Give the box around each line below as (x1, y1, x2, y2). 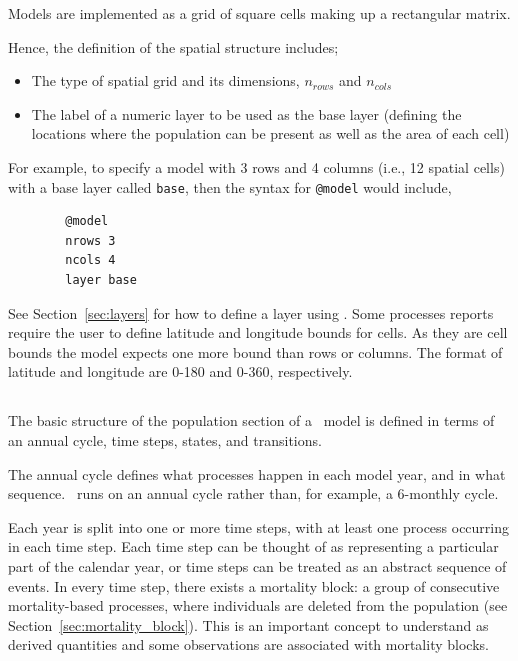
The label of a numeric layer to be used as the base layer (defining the (31, 103, 462, 124)
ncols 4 (65, 253, 116, 268)
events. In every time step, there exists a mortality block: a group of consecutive (8, 575, 500, 596)
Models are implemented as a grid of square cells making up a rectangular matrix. (8, 3, 511, 23)
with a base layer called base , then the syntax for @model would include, (8, 176, 452, 197)
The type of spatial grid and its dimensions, (31, 70, 300, 91)
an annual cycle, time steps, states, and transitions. (8, 429, 322, 450)
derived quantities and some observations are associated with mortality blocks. (8, 634, 489, 655)
